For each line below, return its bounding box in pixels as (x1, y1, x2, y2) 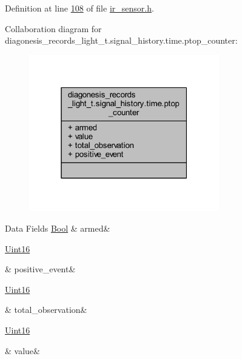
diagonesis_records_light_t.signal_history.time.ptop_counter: (5, 34, 238, 47)
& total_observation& (5, 303, 87, 316)
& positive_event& (5, 263, 76, 275)
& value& (5, 344, 40, 357)
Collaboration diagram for (5, 22, 102, 35)
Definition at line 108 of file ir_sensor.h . (5, 2, 154, 14)
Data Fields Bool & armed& (5, 222, 110, 235)
